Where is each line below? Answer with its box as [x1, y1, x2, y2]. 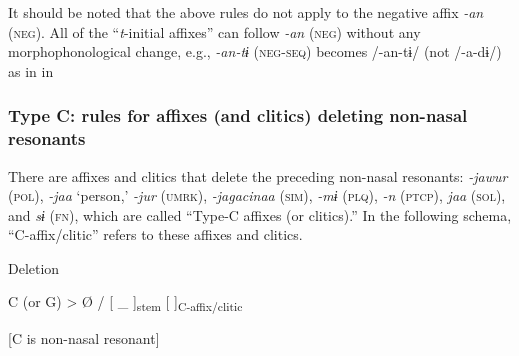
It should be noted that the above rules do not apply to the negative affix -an [8, 2, 484, 22]
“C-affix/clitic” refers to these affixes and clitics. [8, 224, 303, 245]
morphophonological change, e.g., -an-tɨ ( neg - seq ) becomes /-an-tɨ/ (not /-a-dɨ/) [8, 41, 502, 62]
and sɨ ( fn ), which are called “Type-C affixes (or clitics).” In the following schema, [8, 204, 512, 225]
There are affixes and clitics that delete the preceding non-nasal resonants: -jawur [8, 165, 508, 186]
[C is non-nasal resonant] [8, 327, 160, 348]
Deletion [8, 257, 60, 278]
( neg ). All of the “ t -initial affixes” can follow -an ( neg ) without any [8, 21, 421, 42]
